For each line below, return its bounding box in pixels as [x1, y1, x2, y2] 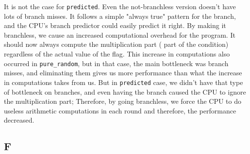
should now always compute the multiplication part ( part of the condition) [4, 39, 229, 49]
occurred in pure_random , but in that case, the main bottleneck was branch [4, 58, 229, 68]
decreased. [4, 115, 34, 125]
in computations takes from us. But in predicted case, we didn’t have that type [4, 77, 243, 87]
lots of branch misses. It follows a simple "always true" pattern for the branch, [4, 11, 236, 21]
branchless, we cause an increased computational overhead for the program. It [4, 29, 235, 40]
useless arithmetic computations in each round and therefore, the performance [4, 105, 236, 115]
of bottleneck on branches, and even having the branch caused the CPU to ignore [4, 86, 246, 97]
